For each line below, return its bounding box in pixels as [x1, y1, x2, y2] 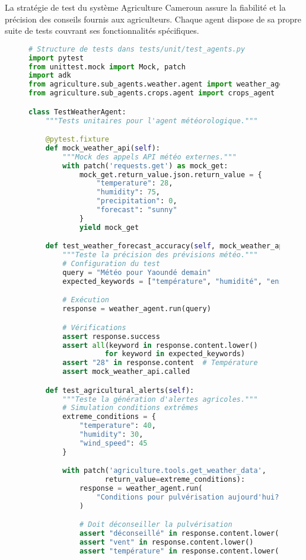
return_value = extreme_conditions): [104, 475, 246, 484]
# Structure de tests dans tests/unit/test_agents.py [28, 44, 246, 53]
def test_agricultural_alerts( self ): [45, 386, 195, 395]
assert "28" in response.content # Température [62, 359, 258, 367]
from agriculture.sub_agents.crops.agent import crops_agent [28, 89, 275, 98]
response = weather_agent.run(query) [62, 305, 211, 313]
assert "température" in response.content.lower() [79, 547, 283, 556]
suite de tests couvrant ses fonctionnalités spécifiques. [5, 24, 199, 37]
